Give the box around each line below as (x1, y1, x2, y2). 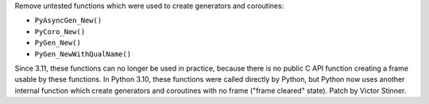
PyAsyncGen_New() (34, 16, 102, 25)
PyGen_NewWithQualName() (34, 49, 131, 59)
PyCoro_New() (34, 27, 86, 36)
